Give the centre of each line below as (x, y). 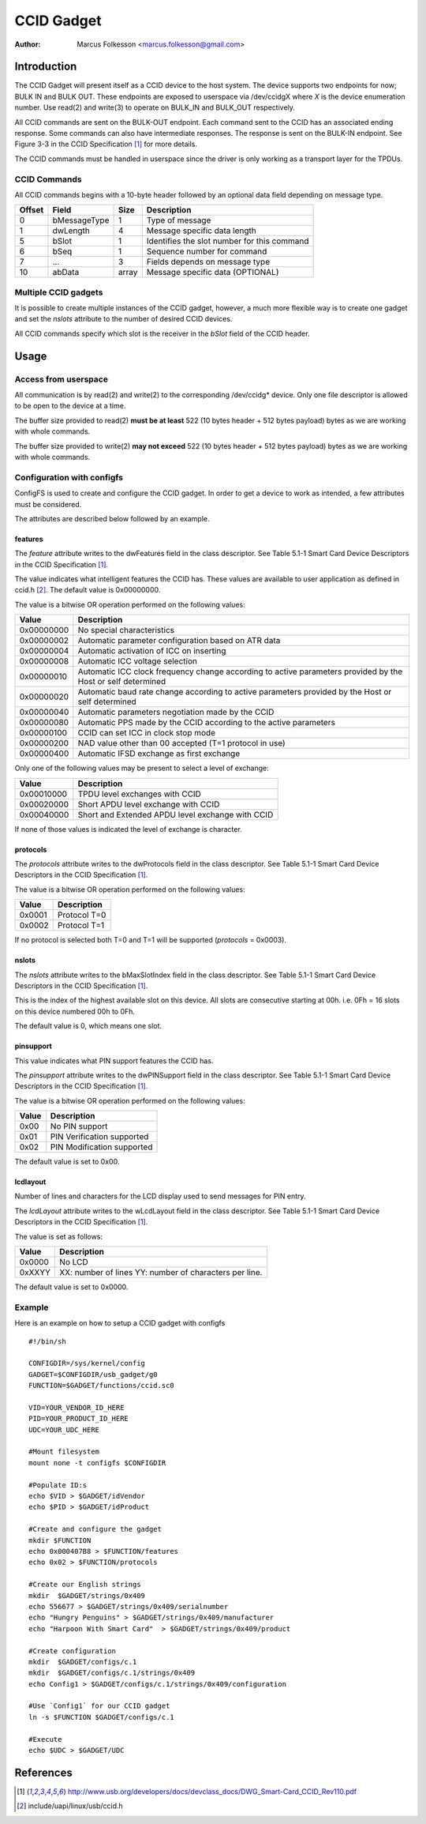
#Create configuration (73, 1651)
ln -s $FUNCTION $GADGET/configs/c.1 (102, 1717)
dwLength (71, 231)
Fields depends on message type (208, 262)
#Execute (45, 1739)
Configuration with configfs (69, 477)
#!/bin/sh (47, 1341)
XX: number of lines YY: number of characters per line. (161, 1273)
